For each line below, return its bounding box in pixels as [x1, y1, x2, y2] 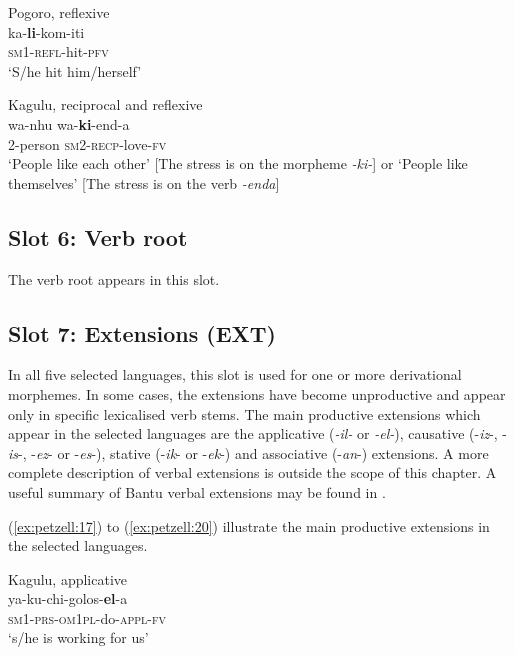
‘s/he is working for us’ [8, 627, 149, 648]
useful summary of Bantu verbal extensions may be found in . [8, 481, 386, 502]
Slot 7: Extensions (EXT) [8, 317, 276, 348]
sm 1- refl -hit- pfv [8, 41, 109, 62]
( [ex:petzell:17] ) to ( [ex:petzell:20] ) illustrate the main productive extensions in [8, 515, 490, 536]
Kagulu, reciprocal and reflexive [8, 94, 203, 115]
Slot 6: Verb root [8, 221, 188, 252]
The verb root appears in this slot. [8, 268, 220, 289]
